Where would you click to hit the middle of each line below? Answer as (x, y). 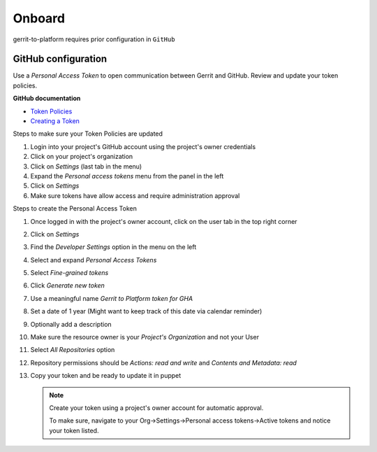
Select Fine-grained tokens (69, 273)
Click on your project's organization (82, 157)
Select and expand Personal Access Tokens (94, 260)
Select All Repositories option (73, 350)
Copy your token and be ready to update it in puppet (106, 376)
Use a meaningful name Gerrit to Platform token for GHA (112, 298)
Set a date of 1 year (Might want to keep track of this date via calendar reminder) (146, 311)
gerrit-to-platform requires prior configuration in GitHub (94, 39)
